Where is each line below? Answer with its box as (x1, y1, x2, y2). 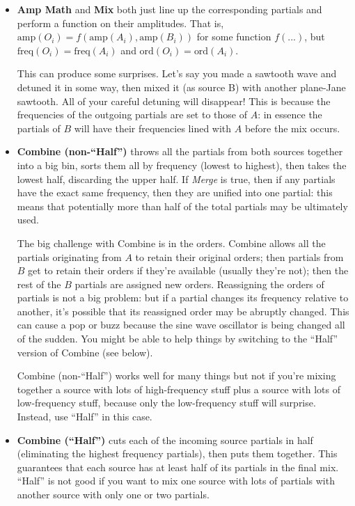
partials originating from (17, 249, 122, 264)
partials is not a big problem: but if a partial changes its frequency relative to (17, 290, 349, 305)
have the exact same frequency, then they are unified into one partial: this (17, 185, 333, 200)
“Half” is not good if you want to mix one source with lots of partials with (17, 473, 335, 488)
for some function (196, 29, 271, 44)
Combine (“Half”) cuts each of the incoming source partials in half (17, 432, 313, 447)
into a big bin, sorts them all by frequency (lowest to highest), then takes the (17, 157, 347, 172)
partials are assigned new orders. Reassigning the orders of (74, 276, 324, 291)
